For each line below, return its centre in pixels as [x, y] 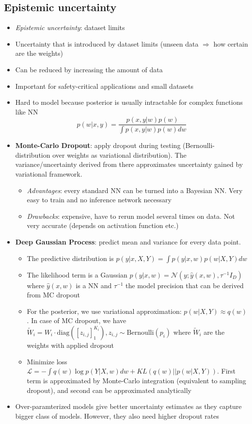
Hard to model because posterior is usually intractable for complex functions [129, 102]
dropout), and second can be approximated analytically [109, 390]
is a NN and [94, 285]
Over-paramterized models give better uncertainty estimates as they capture [128, 406]
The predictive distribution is [70, 258]
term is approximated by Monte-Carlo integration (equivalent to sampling [136, 381]
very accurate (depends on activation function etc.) [103, 225]
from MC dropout [53, 295]
